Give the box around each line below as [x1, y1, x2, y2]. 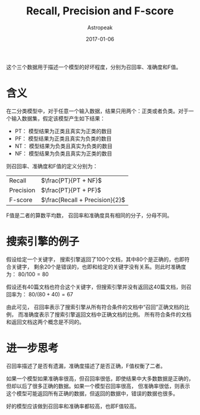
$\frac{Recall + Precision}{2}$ [40, 196, 126, 204]
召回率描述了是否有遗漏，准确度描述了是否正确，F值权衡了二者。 [6, 362, 166, 369]
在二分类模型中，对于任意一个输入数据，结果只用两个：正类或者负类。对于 [6, 107, 189, 114]
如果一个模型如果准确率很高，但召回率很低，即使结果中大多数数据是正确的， [6, 374, 194, 382]
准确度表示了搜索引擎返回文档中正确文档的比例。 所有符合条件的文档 [23, 311, 192, 318]
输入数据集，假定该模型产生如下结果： [11, 114, 105, 122]
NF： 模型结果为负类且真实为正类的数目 [14, 150, 112, 157]
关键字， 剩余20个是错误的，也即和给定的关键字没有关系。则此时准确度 [11, 263, 186, 270]
